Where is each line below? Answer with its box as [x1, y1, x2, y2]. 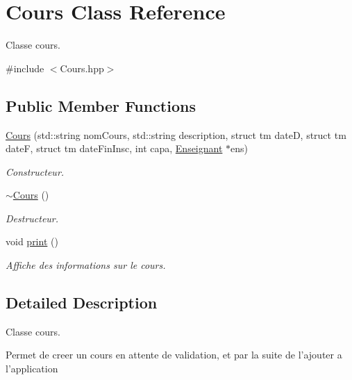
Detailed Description [6, 292, 158, 313]
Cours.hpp [60, 60, 104, 75]
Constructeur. [6, 164, 65, 179]
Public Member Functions [6, 94, 196, 116]
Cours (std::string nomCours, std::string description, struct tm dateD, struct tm [6, 127, 346, 142]
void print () [6, 234, 58, 249]
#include [6, 60, 44, 75]
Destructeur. [6, 210, 59, 225]
